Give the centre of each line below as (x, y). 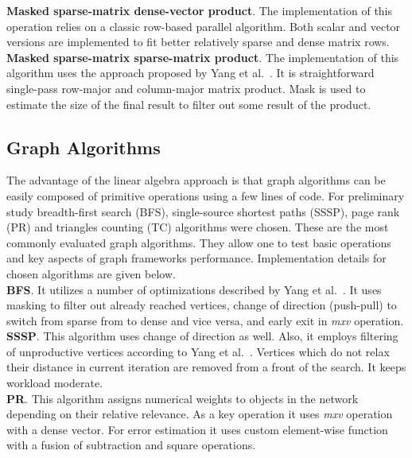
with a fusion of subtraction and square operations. (131, 445)
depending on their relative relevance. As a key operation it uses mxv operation (200, 414)
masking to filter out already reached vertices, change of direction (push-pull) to (202, 305)
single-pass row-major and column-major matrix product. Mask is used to (186, 88)
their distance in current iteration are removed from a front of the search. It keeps (206, 367)
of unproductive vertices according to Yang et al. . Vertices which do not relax (198, 351)
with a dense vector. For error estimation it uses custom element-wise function (197, 429)
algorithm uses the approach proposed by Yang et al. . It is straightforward (190, 73)
